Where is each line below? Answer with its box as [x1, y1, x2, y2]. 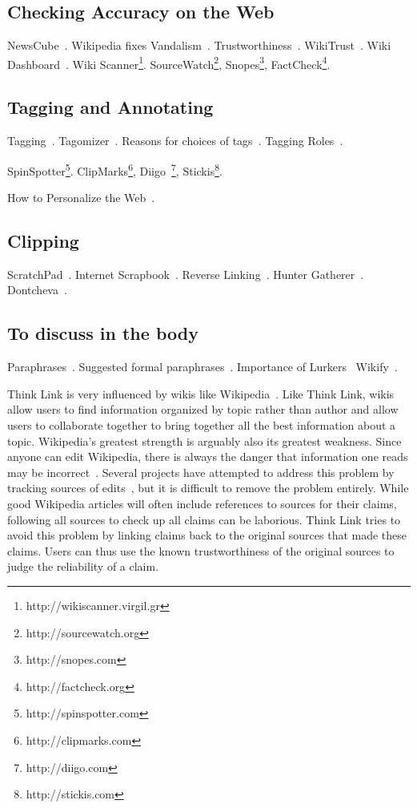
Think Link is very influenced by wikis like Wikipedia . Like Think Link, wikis [7, 385, 395, 402]
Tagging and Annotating [7, 95, 214, 119]
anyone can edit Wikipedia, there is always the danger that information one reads [7, 448, 408, 465]
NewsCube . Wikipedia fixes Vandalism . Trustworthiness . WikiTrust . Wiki [7, 37, 391, 54]
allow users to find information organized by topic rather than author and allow [7, 401, 399, 418]
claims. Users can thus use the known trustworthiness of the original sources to [7, 542, 395, 559]
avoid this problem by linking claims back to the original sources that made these [7, 527, 407, 543]
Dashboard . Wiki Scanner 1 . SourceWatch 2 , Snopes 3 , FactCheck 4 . [7, 53, 331, 72]
